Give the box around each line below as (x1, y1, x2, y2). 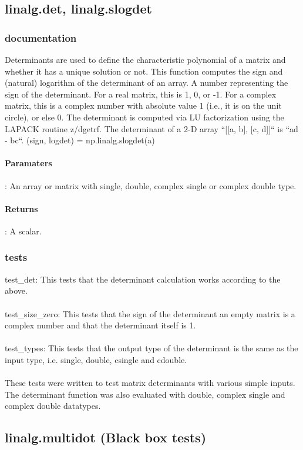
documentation (5, 30, 77, 45)
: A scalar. (5, 224, 42, 237)
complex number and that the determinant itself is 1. (5, 319, 196, 331)
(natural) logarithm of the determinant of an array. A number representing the (5, 76, 288, 89)
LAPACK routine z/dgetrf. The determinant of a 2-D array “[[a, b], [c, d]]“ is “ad (5, 122, 298, 135)
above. (5, 284, 28, 297)
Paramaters (5, 157, 52, 169)
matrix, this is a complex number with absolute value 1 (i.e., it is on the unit (5, 99, 282, 112)
